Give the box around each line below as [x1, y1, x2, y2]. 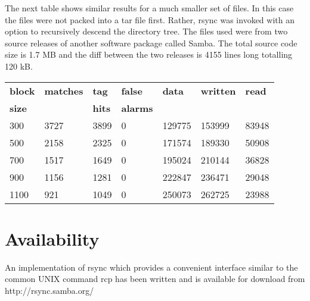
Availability [5, 226, 100, 250]
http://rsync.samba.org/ [5, 284, 94, 296]
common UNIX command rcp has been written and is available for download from [5, 272, 305, 285]
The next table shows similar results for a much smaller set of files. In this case [5, 2, 294, 14]
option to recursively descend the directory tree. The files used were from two [5, 25, 288, 37]
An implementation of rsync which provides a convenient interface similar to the [5, 261, 298, 273]
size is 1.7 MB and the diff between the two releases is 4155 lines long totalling [5, 48, 293, 61]
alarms [121, 101, 153, 115]
